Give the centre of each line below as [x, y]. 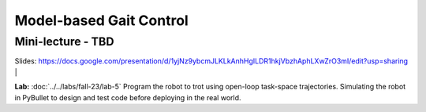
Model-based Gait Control [101, 20]
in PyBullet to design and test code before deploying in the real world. [128, 97]
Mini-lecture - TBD [64, 42]
